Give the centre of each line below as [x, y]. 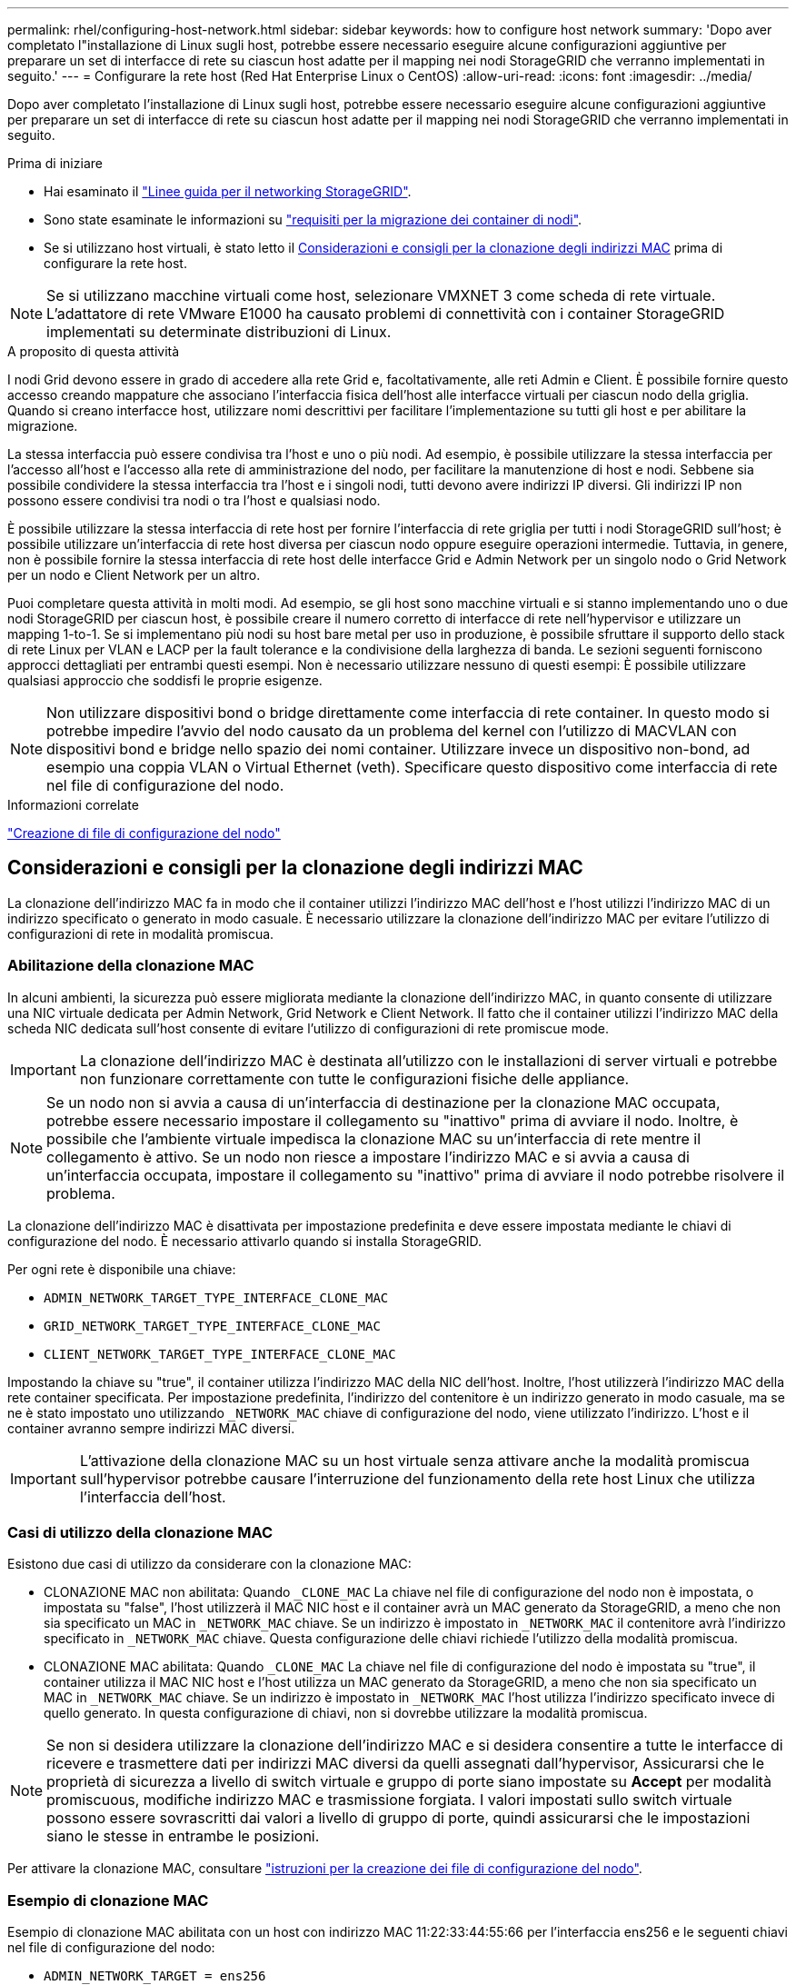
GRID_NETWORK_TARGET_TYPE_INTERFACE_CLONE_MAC [212, 1326]
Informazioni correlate [73, 805]
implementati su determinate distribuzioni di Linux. [219, 332]
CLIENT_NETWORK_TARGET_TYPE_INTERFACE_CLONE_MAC [220, 1354]
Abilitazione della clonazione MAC [131, 966]
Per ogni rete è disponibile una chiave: [122, 1269]
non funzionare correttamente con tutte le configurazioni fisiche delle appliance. [354, 1078]
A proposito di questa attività [94, 351]
